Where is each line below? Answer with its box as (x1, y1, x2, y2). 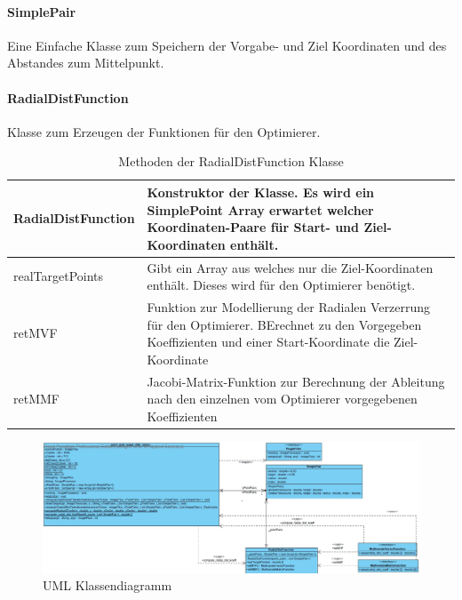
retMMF (13, 389, 60, 408)
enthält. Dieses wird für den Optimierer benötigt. (147, 276, 416, 294)
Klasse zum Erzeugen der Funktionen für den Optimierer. (7, 122, 321, 140)
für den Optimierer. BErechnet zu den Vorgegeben (147, 315, 422, 333)
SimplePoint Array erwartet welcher (147, 200, 374, 219)
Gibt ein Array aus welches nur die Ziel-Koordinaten (147, 258, 434, 276)
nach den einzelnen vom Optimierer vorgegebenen (147, 389, 418, 408)
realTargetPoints (13, 267, 104, 285)
